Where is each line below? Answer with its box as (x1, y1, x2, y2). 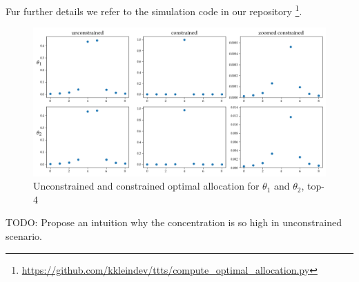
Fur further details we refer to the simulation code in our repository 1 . (6, 2, 302, 18)
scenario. (6, 228, 43, 243)
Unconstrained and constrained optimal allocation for (33, 179, 260, 193)
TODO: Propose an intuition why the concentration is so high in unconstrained (6, 215, 342, 230)
